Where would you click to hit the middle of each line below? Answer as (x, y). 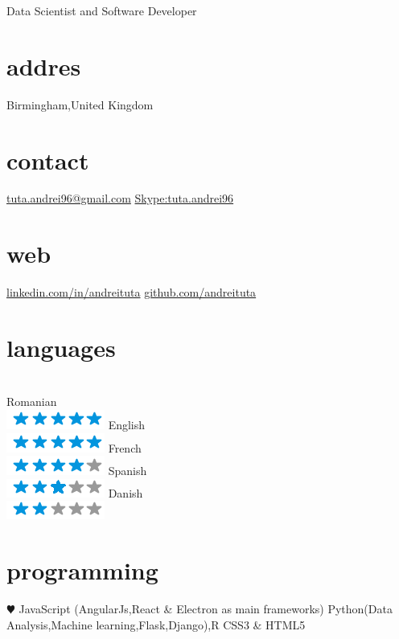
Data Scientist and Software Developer (102, 10)
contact (48, 160)
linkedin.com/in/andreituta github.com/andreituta (132, 292)
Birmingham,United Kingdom (80, 104)
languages (61, 347)
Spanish (128, 471)
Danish (125, 492)
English (127, 425)
